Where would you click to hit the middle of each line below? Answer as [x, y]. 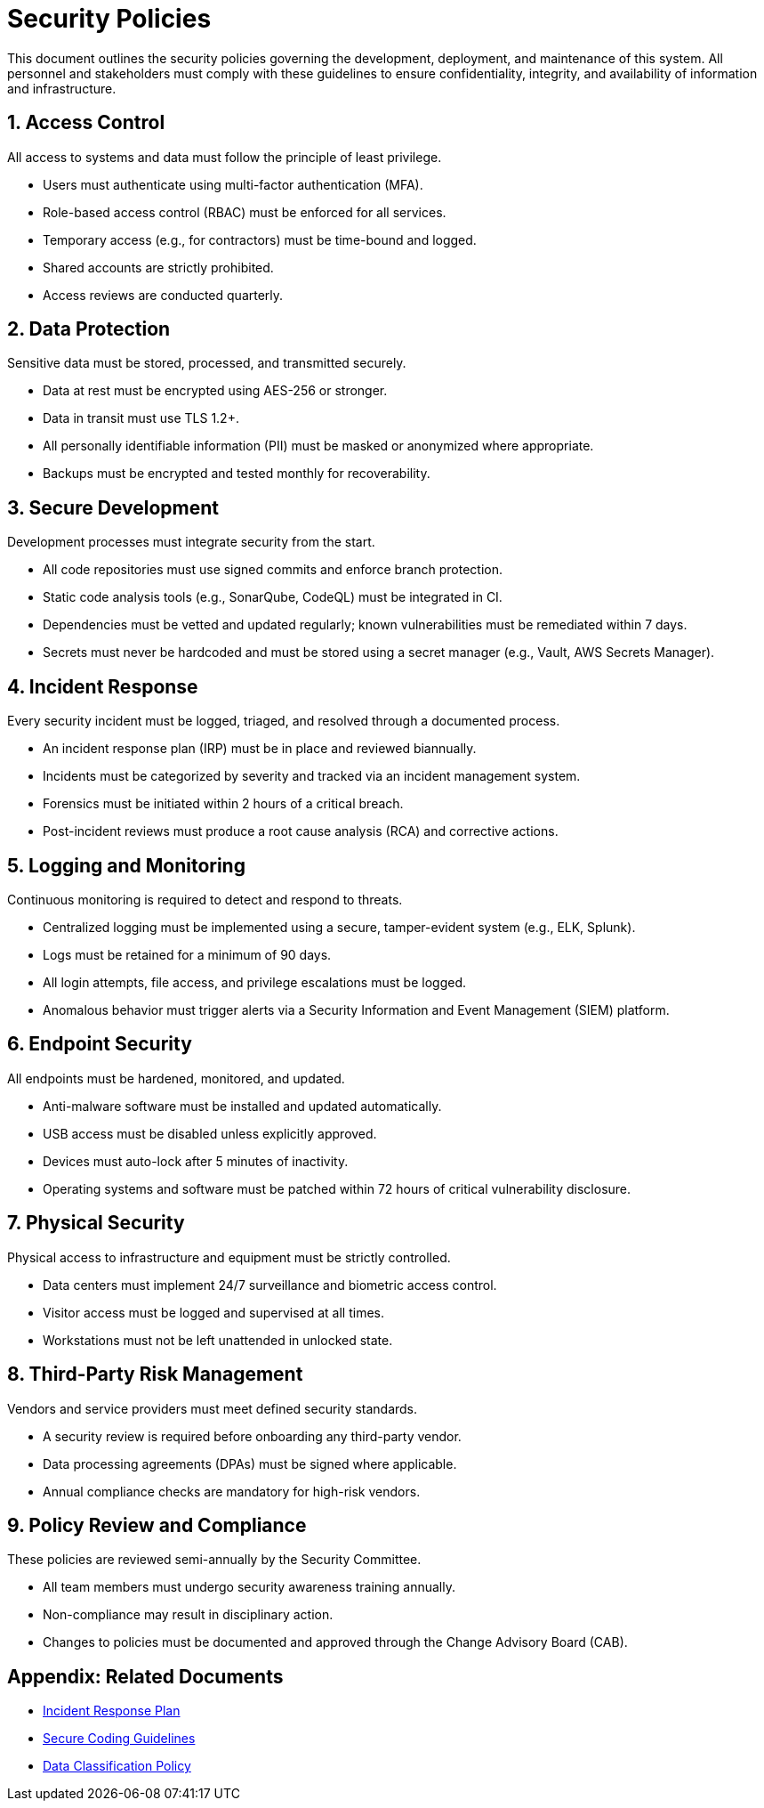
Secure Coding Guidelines [119, 1739]
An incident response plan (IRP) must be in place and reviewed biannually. [260, 749]
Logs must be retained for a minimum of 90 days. [187, 954]
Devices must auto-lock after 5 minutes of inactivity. [196, 1161]
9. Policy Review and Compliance [157, 1525]
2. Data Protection [89, 329]
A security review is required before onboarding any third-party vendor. [252, 1436]
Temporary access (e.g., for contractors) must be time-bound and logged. [260, 239]
